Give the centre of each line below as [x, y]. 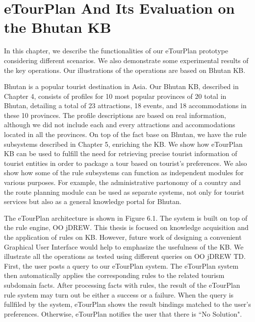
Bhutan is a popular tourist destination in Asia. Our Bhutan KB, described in [121, 86]
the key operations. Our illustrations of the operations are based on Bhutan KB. [125, 70]
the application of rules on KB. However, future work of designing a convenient [123, 237]
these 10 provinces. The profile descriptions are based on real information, [115, 115]
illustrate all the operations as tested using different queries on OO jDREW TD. [125, 256]
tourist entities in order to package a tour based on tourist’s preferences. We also [126, 163]
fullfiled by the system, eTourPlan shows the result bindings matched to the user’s [127, 304]
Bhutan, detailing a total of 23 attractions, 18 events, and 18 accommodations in [125, 105]
